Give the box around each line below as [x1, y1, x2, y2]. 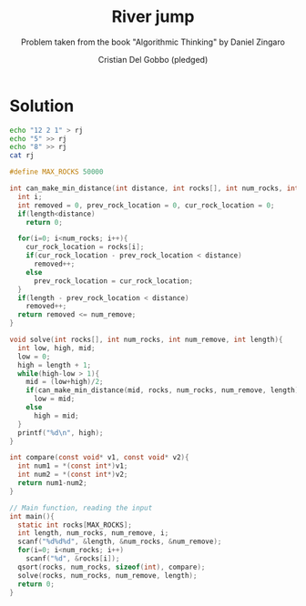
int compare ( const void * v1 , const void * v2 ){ [9, 453, 189, 462]
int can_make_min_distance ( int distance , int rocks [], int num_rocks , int [9, 184, 300, 193]
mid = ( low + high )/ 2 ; [25, 378, 104, 387]
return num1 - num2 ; [17, 479, 88, 488]
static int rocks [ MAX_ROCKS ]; [17, 520, 132, 530]
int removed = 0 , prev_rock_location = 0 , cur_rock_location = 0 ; [17, 200, 275, 210]
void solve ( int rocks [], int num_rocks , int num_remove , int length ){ [9, 335, 283, 345]
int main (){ [9, 511, 55, 520]
